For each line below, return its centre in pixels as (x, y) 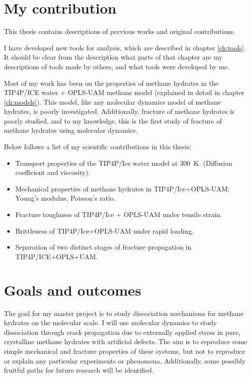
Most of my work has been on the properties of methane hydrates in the (111, 83)
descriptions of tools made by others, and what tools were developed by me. (117, 66)
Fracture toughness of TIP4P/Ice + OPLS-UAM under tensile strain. (119, 214)
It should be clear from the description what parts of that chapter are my (113, 57)
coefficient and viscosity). (53, 172)
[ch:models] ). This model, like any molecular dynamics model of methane (112, 102)
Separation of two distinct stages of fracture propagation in (103, 247)
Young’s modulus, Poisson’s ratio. (65, 198)
